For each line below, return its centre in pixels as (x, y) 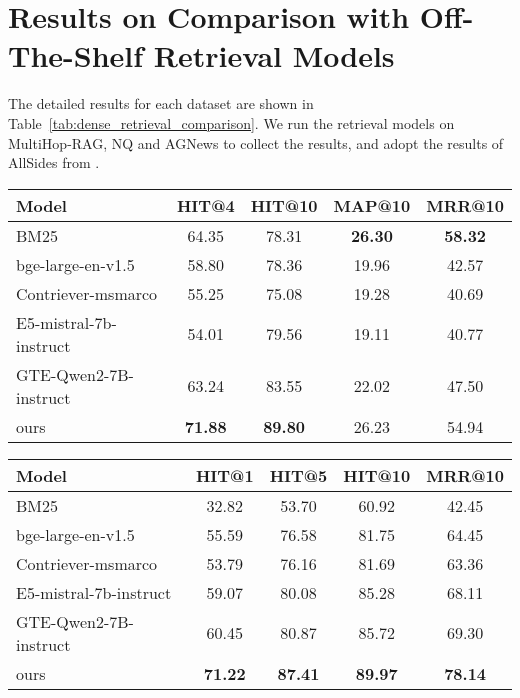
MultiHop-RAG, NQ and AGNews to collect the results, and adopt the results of (256, 142)
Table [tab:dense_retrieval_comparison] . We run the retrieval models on (231, 122)
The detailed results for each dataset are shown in (161, 103)
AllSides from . (54, 162)
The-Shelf (76, 55)
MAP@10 (372, 205)
